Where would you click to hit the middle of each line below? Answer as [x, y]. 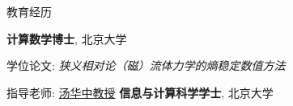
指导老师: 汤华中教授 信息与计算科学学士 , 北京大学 [140, 92]
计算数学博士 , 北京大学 [67, 38]
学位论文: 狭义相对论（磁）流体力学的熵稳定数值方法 [146, 65]
